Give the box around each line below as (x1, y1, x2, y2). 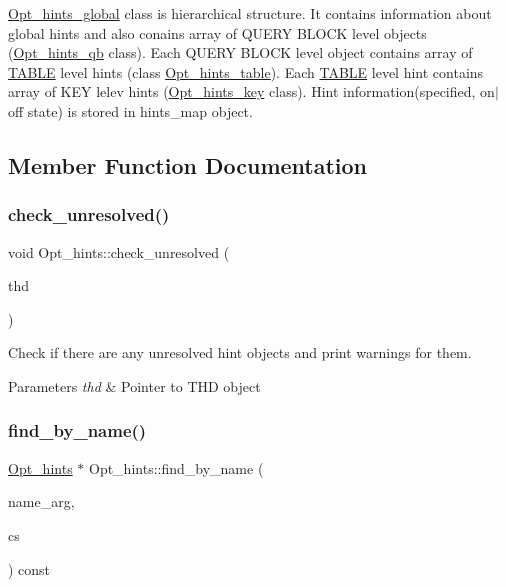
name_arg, (8, 491, 75, 512)
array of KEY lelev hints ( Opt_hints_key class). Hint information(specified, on (8, 81, 495, 102)
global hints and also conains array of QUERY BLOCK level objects (8, 22, 427, 43)
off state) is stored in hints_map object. (8, 100, 253, 121)
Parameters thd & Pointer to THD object (8, 375, 261, 396)
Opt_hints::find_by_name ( (88, 457, 264, 478)
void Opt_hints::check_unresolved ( (8, 241, 230, 262)
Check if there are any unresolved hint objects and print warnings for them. (8, 342, 472, 363)
